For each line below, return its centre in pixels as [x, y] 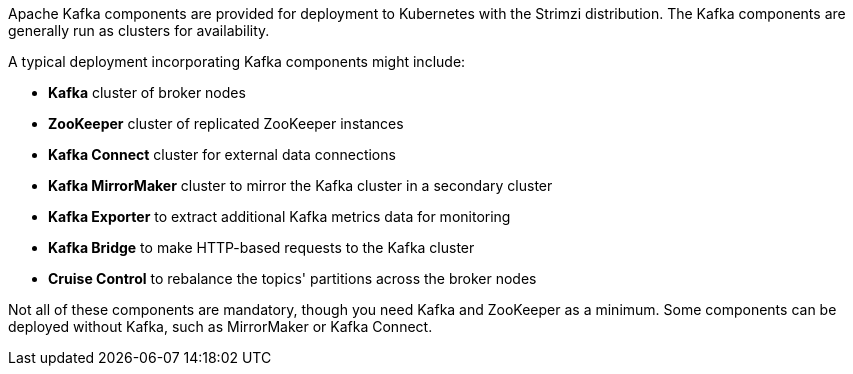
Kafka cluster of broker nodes [147, 92]
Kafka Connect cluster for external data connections [222, 154]
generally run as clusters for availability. [139, 30]
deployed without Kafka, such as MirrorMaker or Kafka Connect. [220, 326]
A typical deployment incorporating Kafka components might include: [237, 61]
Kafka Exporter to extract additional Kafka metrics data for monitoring [279, 216]
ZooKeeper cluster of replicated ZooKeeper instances [226, 123]
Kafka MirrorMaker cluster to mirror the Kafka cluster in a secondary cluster [300, 185]
